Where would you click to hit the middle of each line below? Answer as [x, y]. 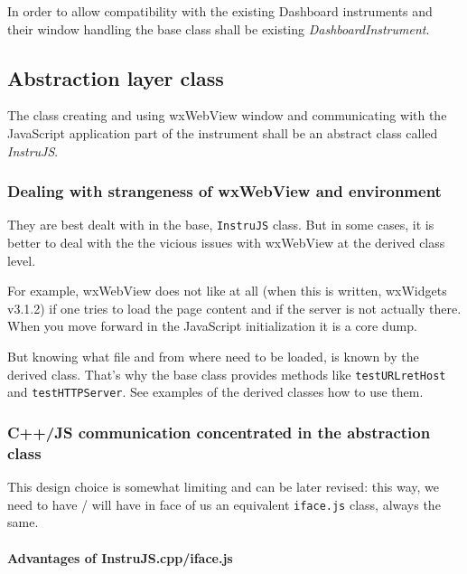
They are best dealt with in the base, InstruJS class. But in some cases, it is [221, 225]
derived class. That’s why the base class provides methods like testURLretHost [227, 374]
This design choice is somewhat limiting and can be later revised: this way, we [224, 487]
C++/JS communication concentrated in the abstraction [219, 432]
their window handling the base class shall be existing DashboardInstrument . [219, 28]
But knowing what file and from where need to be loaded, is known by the [213, 357]
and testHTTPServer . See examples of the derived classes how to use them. [215, 392]
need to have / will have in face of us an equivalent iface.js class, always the [224, 504]
